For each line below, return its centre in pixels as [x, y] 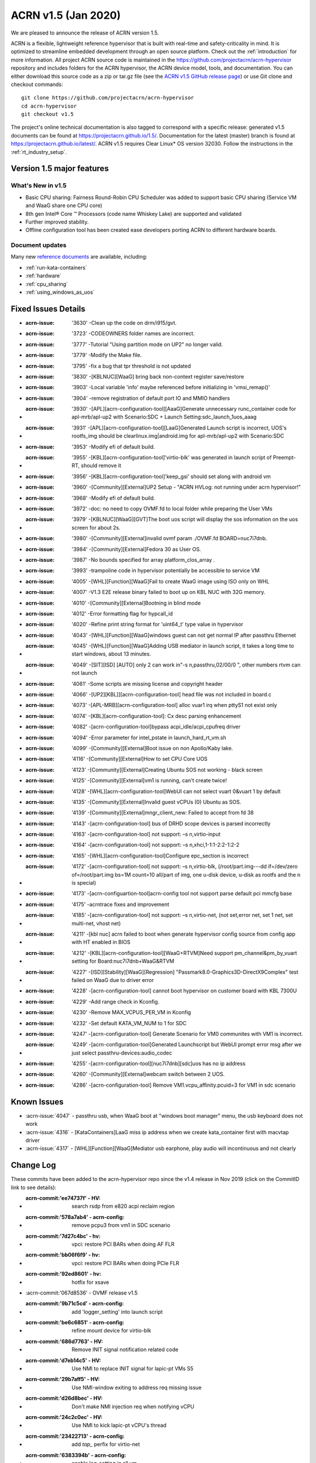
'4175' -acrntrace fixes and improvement [121, 904]
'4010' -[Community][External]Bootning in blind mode [136, 603]
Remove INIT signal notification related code [125, 1349]
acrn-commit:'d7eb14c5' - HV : [63, 1360]
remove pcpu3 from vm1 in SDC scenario [121, 1225]
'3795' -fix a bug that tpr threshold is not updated [131, 366]
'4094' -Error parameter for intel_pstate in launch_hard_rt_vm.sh [149, 737]
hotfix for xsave [90, 1282]
